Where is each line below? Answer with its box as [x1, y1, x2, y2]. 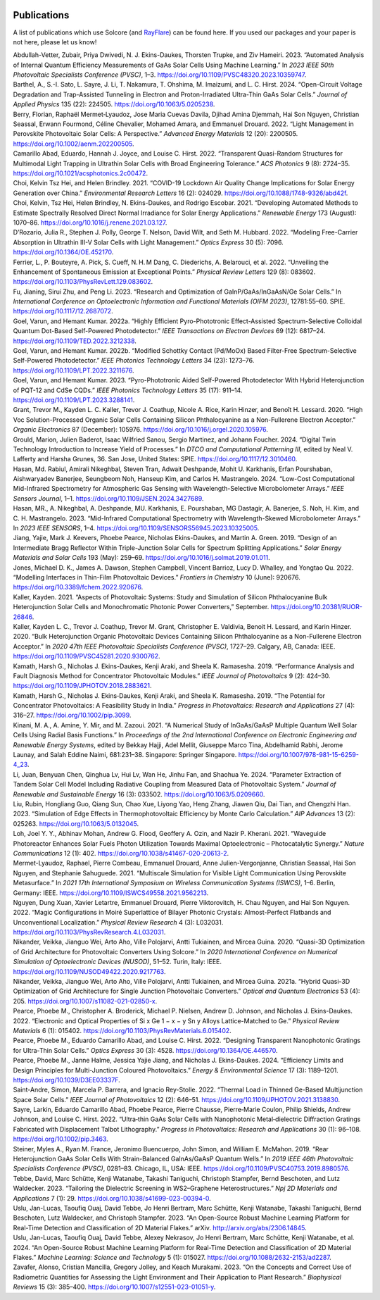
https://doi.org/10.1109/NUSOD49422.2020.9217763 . [13, 967, 166, 975]
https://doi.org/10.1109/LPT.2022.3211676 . [13, 366, 134, 375]
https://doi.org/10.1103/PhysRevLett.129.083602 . [13, 277, 153, 286]
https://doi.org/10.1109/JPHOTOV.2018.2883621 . [13, 682, 152, 690]
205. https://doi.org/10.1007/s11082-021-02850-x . [13, 996, 158, 1005]
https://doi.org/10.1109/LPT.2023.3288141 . [13, 395, 135, 404]
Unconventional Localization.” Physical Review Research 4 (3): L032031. [13, 918, 224, 926]
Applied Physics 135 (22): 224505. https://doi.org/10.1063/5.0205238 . [13, 100, 215, 108]
